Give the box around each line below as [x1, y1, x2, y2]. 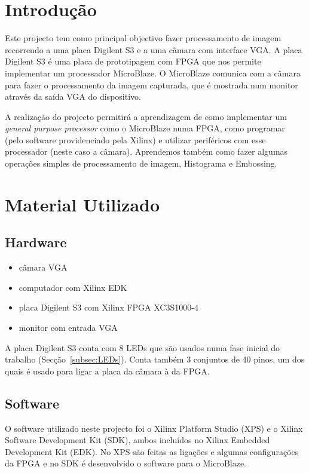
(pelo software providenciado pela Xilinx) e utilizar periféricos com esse [5, 133, 266, 146]
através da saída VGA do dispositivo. [5, 90, 141, 103]
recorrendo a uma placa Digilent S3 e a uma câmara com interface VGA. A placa [5, 43, 302, 56]
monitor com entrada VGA [19, 321, 118, 334]
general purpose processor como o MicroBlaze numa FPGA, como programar [5, 122, 285, 134]
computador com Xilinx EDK [19, 281, 127, 293]
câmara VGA [19, 261, 68, 274]
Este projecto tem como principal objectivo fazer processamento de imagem [5, 32, 282, 44]
